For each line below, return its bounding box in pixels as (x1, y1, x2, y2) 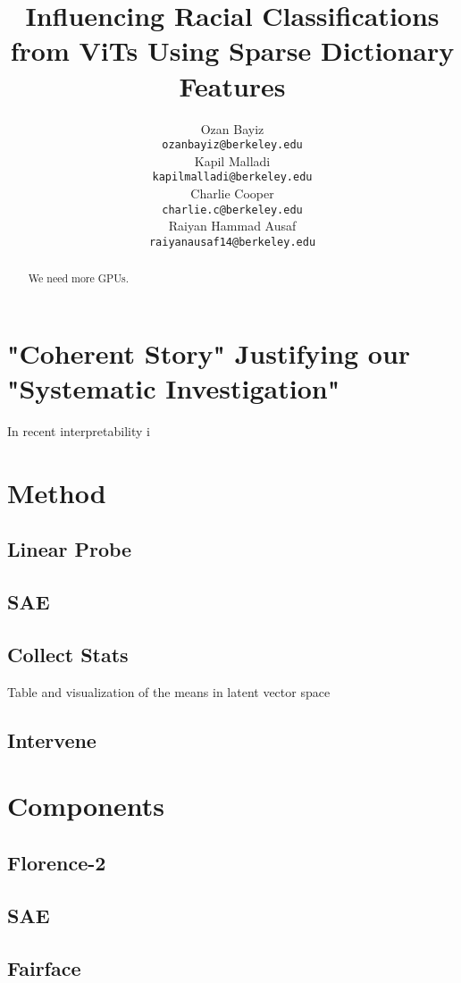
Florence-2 (7, 848, 106, 876)
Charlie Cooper (190, 184, 274, 202)
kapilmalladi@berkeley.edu (152, 171, 313, 184)
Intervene (7, 726, 96, 753)
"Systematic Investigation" (7, 370, 340, 407)
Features (179, 67, 286, 104)
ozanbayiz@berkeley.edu (162, 139, 303, 152)
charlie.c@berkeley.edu (162, 203, 303, 216)
